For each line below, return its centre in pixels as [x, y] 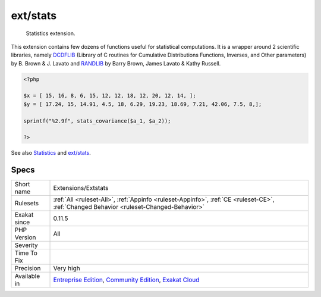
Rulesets [26, 204]
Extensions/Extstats [81, 188]
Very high [67, 268]
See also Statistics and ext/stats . [51, 153]
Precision [28, 268]
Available [27, 276]
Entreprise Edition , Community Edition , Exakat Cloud [126, 280]
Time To [26, 253]
